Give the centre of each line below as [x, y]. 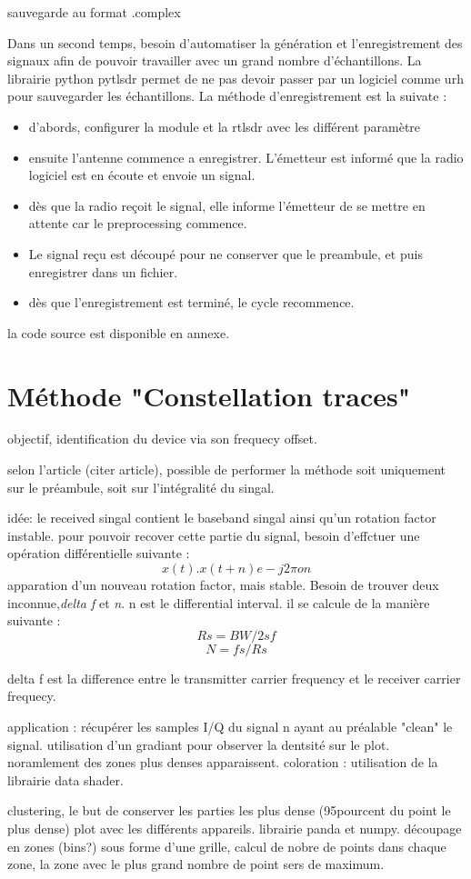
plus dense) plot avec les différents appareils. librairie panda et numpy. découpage [235, 828]
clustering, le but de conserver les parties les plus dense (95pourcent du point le [229, 810]
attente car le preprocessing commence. [138, 223]
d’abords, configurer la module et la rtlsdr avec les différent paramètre [225, 126]
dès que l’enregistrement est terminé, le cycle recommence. [191, 302]
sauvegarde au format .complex [94, 12]
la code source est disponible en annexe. [119, 332]
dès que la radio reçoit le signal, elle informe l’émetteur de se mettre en [227, 205]
